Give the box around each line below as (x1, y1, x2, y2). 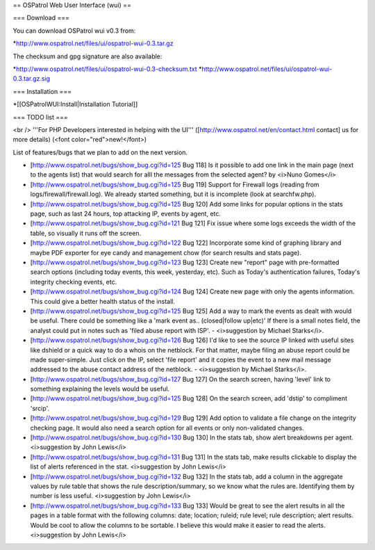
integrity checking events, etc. (30, 277, 117, 286)
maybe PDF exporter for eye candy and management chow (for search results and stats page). (30, 248, 302, 257)
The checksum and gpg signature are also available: (12, 52, 162, 60)
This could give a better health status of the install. (30, 297, 175, 305)
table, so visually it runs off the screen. (30, 229, 142, 237)
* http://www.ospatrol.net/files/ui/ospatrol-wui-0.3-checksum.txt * (12, 65, 202, 73)
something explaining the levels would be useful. (30, 385, 170, 393)
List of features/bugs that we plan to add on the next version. (12, 148, 187, 156)
